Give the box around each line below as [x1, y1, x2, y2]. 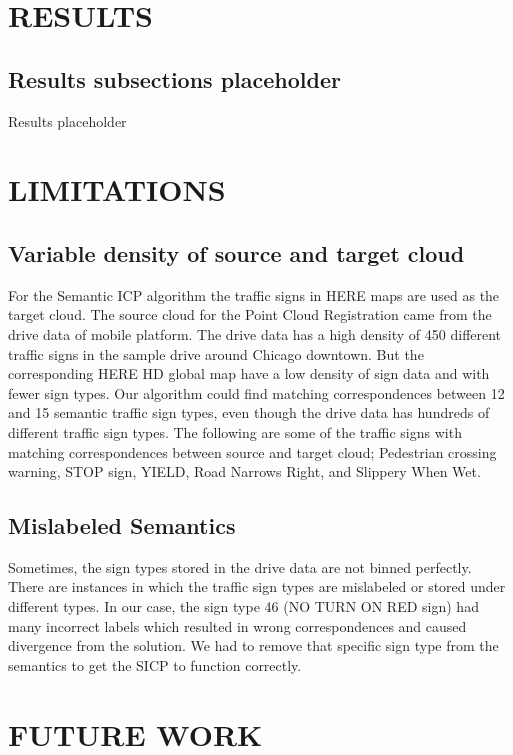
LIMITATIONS [8, 169, 226, 210]
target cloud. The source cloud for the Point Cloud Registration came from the [8, 304, 492, 325]
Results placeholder [8, 110, 127, 131]
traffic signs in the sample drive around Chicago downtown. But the [8, 343, 424, 364]
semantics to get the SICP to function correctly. [8, 654, 302, 675]
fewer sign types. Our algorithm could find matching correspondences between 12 [8, 382, 505, 403]
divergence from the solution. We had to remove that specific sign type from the [8, 635, 499, 656]
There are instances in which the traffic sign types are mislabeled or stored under [8, 576, 506, 597]
